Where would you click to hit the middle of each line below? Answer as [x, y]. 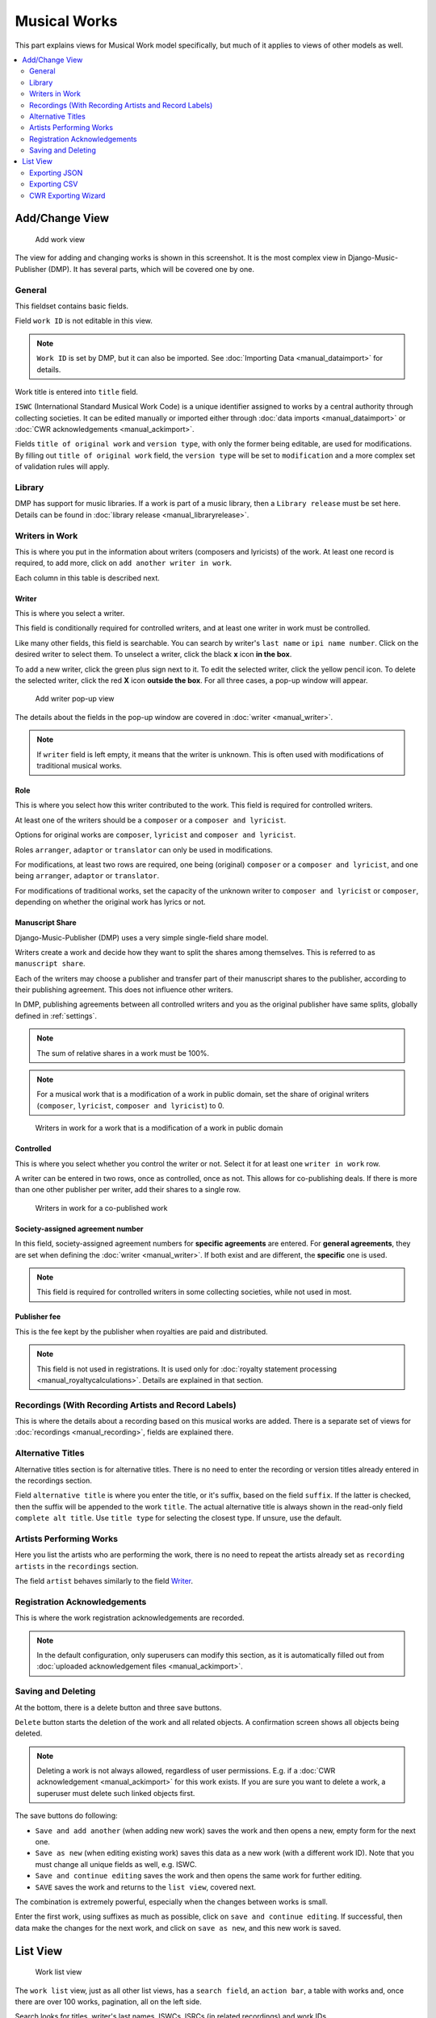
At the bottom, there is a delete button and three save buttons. [118, 1707]
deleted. [29, 1733]
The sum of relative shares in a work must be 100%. [123, 1053]
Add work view [60, 240]
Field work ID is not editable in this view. [84, 321]
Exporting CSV [54, 184]
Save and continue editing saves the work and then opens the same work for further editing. [199, 1876]
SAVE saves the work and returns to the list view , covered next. [146, 1887]
